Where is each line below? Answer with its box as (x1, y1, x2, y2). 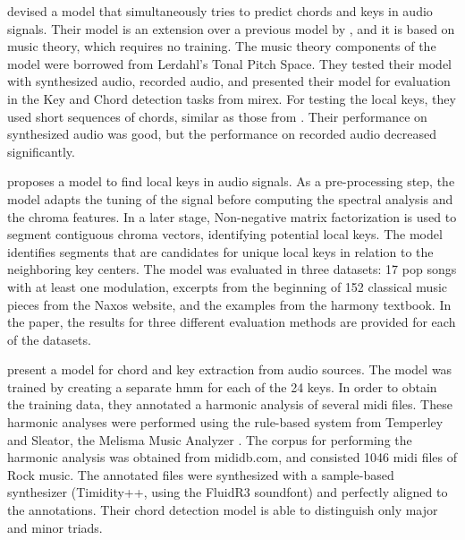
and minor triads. (7, 518, 103, 536)
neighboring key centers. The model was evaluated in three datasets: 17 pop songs (7, 260, 457, 279)
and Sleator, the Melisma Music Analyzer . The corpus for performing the (7, 430, 412, 449)
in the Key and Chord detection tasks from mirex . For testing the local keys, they (7, 89, 456, 107)
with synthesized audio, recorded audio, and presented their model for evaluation (7, 72, 451, 90)
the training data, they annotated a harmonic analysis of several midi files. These (7, 395, 452, 414)
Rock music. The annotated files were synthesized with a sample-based (7, 465, 394, 484)
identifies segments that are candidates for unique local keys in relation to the (7, 242, 434, 261)
